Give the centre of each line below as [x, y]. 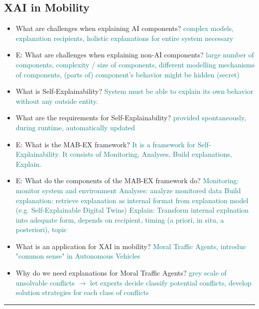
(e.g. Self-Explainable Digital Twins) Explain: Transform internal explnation [132, 210]
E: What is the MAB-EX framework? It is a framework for [106, 144]
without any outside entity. [57, 101]
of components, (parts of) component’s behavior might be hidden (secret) [128, 74]
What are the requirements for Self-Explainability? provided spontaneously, [131, 118]
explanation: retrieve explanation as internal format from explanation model [132, 200]
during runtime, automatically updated [75, 127]
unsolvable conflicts [45, 282]
